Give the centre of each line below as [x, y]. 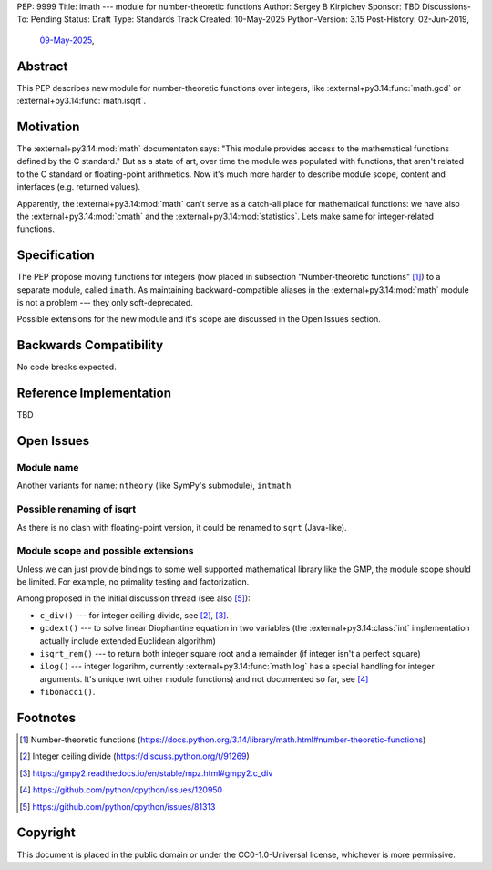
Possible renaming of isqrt [77, 509]
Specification [56, 255]
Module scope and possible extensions [105, 551]
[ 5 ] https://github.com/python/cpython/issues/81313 [118, 806]
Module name [48, 467]
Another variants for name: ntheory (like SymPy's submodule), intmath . [155, 486]
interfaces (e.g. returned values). [79, 187]
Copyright [46, 833]
